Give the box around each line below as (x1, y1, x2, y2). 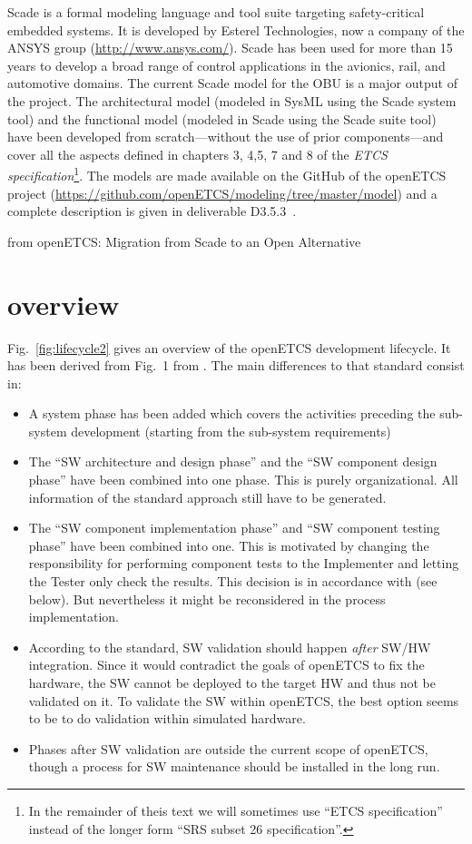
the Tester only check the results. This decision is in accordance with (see (28, 572, 438, 591)
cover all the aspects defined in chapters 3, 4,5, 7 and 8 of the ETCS (7, 144, 388, 163)
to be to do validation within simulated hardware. (28, 709, 306, 728)
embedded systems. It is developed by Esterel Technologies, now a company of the (7, 20, 465, 39)
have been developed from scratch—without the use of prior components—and (7, 127, 444, 146)
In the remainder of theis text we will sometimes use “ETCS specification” (28, 800, 443, 819)
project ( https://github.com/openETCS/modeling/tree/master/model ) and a (7, 183, 438, 202)
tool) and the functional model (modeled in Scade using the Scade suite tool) (7, 109, 437, 128)
